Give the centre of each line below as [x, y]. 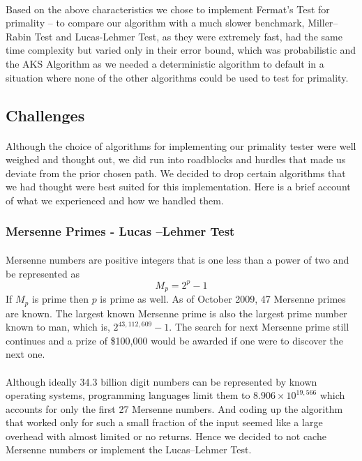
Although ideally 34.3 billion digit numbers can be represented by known [161, 381]
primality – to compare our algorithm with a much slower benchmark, [155, 23]
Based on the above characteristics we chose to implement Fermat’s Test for [168, 9]
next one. [25, 354]
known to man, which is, [58, 327]
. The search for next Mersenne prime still [259, 327]
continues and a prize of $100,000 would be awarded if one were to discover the [175, 340]
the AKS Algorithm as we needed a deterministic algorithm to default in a [165, 63]
